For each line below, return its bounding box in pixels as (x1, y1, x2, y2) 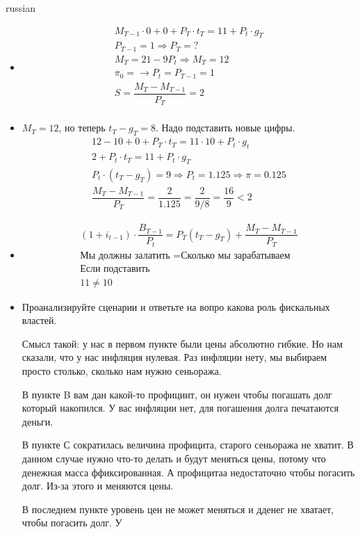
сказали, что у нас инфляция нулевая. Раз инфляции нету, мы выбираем (22, 350, 327, 364)
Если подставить (80, 264, 150, 274)
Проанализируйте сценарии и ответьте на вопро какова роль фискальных (22, 299, 330, 314)
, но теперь (58, 120, 106, 135)
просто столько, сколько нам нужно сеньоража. (22, 364, 222, 378)
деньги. (22, 414, 54, 428)
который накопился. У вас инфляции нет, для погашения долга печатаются (22, 400, 339, 415)
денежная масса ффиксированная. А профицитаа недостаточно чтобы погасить (22, 464, 355, 479)
